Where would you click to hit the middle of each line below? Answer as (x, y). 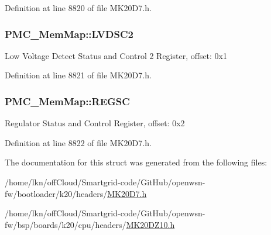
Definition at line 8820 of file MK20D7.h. (78, 8)
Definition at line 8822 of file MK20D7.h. (78, 142)
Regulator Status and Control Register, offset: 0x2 (95, 123)
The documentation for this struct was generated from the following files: (136, 162)
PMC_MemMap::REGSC (67, 101)
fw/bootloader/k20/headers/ (56, 193)
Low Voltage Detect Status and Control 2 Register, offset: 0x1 (116, 55)
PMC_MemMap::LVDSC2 (69, 34)
